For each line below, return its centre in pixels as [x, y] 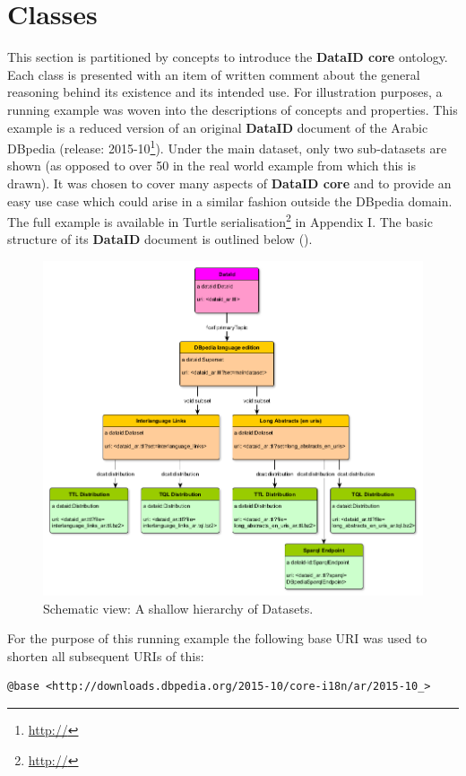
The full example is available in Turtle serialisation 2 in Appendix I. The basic [220, 220]
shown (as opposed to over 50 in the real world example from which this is [211, 166]
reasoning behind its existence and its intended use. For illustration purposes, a [225, 92]
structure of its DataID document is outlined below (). [160, 239]
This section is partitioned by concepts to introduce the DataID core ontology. [228, 57]
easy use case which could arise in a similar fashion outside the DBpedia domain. [230, 201]
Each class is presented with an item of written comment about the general [214, 74]
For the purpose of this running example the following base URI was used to [217, 638]
